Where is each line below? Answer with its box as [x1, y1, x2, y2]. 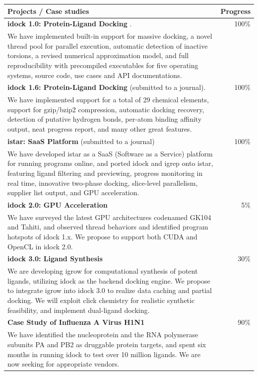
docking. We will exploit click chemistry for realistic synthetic [7, 295, 195, 305]
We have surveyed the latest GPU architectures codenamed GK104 [7, 212, 211, 222]
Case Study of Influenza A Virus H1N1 [7, 317, 145, 327]
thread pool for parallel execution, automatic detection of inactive [7, 40, 208, 51]
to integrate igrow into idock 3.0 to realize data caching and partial [7, 285, 212, 296]
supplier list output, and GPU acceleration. [7, 187, 139, 198]
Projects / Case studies [7, 5, 89, 16]
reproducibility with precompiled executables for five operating [7, 60, 198, 70]
